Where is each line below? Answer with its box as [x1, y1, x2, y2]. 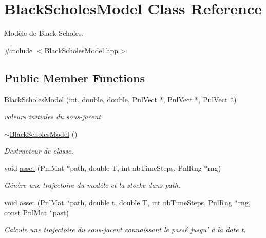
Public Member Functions [4, 70, 145, 85]
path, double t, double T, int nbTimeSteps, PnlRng [70, 197, 232, 208]
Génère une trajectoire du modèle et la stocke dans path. [4, 180, 181, 190]
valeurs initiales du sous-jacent [4, 111, 101, 122]
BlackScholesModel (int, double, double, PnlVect [4, 94, 158, 104]
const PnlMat [4, 207, 47, 218]
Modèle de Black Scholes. [4, 28, 84, 38]
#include [4, 45, 33, 55]
